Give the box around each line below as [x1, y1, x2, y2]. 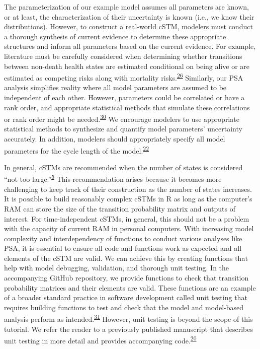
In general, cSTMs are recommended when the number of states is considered [4, 162, 243, 172]
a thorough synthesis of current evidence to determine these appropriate [4, 31, 226, 41]
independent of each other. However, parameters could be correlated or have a [4, 92, 245, 102]
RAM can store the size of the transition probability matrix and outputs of [4, 203, 235, 214]
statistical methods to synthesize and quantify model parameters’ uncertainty [4, 123, 242, 134]
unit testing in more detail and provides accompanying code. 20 [4, 334, 197, 345]
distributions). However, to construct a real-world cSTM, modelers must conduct [4, 21, 253, 32]
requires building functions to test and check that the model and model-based [4, 302, 244, 312]
